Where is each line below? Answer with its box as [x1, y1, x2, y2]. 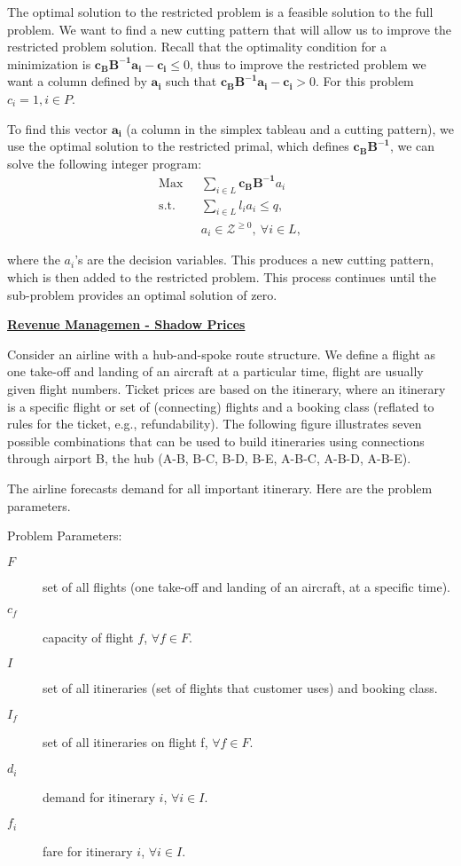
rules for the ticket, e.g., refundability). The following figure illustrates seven [7, 414, 422, 433]
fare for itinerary [43, 841, 133, 860]
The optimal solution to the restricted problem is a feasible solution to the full [7, 3, 434, 20]
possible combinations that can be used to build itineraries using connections [7, 431, 425, 450]
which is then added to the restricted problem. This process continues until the [7, 268, 436, 287]
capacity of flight [43, 627, 134, 646]
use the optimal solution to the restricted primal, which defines [7, 137, 349, 155]
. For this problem [315, 72, 414, 91]
